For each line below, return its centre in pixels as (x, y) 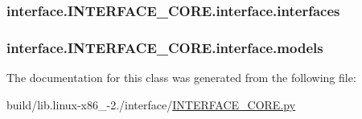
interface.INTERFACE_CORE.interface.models (165, 47)
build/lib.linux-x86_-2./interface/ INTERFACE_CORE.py (151, 104)
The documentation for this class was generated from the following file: (181, 78)
